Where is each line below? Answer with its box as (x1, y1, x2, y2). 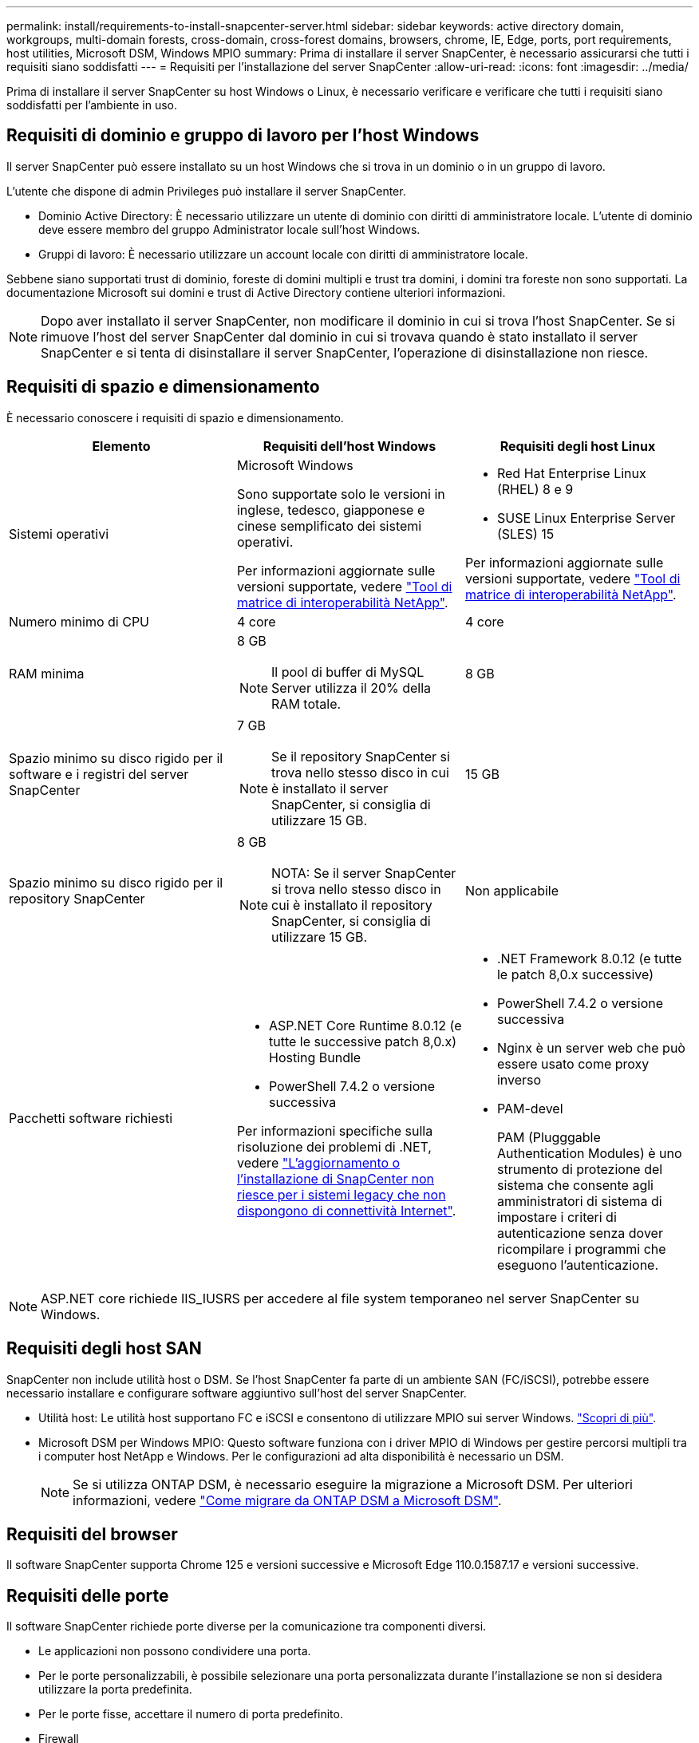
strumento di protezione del (496, 1160, 663, 1177)
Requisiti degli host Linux (500, 437, 656, 454)
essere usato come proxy (496, 1055, 650, 1072)
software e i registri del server (9, 765, 189, 782)
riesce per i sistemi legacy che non (236, 1186, 446, 1203)
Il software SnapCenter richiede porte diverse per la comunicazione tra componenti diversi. (6, 1619, 487, 1634)
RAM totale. (271, 695, 342, 712)
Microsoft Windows (236, 457, 353, 473)
